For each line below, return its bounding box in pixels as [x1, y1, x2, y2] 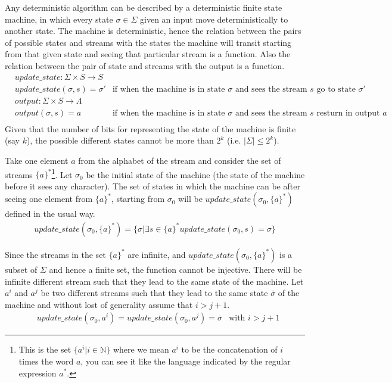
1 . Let [51, 166, 73, 180]
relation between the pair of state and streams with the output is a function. [5, 59, 285, 71]
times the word [18, 354, 74, 367]
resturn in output [316, 108, 380, 117]
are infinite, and [127, 248, 186, 260]
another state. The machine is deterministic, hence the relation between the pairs [5, 24, 301, 37]
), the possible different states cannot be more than [26, 134, 214, 147]
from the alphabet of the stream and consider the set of [78, 154, 281, 166]
